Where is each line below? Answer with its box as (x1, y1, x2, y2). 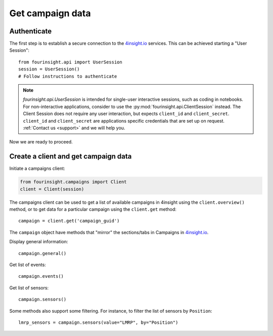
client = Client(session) (20, 186, 84, 192)
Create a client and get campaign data (9, 152, 132, 161)
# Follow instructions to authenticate (18, 73, 117, 79)
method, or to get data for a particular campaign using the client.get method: (9, 206, 177, 212)
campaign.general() (18, 250, 67, 256)
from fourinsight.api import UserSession (18, 59, 122, 65)
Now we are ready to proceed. (9, 139, 73, 145)
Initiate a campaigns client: (9, 165, 65, 172)
